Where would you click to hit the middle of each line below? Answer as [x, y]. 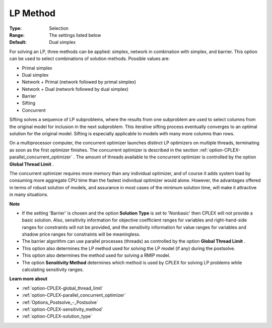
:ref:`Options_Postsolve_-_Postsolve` [60, 302]
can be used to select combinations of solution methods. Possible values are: [89, 59]
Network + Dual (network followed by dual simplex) [75, 89]
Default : [18, 42]
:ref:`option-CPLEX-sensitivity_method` [62, 309]
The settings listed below [75, 35]
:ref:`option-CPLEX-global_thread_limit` [62, 288]
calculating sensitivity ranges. [53, 269]
